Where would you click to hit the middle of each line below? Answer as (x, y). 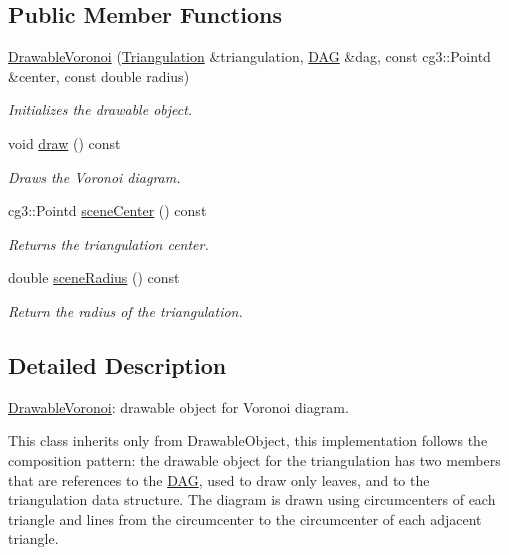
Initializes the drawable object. (100, 109)
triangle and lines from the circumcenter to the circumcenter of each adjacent (245, 518)
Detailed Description (117, 364)
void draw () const (64, 142)
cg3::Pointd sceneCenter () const (107, 210)
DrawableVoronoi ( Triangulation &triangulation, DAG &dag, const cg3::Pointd (249, 56)
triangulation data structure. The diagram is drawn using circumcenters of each (252, 499)
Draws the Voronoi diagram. (94, 176)
